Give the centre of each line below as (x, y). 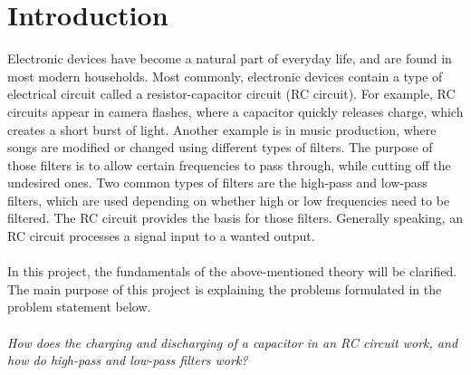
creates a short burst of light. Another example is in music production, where (222, 129)
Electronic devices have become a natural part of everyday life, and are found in (230, 58)
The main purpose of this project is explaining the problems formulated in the (225, 288)
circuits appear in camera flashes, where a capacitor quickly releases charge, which (235, 111)
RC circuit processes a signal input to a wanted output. (161, 236)
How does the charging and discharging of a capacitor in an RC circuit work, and (233, 342)
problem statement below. (79, 307)
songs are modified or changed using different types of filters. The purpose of (220, 147)
